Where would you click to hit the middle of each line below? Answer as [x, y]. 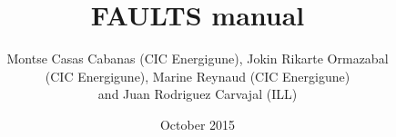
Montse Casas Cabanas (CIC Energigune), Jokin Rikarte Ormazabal [198, 59]
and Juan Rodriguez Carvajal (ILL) [198, 94]
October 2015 [198, 124]
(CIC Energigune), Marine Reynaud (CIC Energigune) [198, 76]
